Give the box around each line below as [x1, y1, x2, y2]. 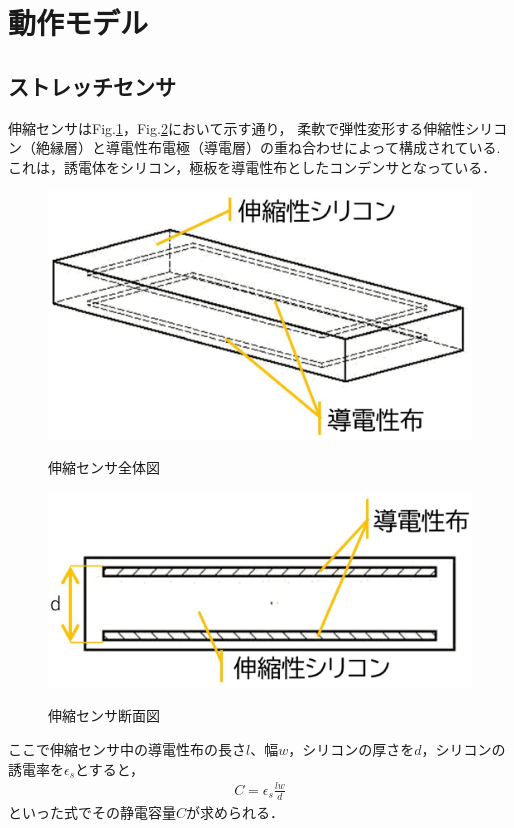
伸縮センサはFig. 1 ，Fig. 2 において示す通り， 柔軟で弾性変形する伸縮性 [8, 117, 466, 138]
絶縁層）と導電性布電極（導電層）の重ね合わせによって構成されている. [35, 137, 501, 158]
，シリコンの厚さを [288, 739, 415, 760]
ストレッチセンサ [8, 70, 176, 101]
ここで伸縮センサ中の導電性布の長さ [8, 739, 246, 760]
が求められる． [186, 801, 285, 822]
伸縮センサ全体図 [48, 457, 160, 478]
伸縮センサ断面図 [48, 705, 160, 726]
